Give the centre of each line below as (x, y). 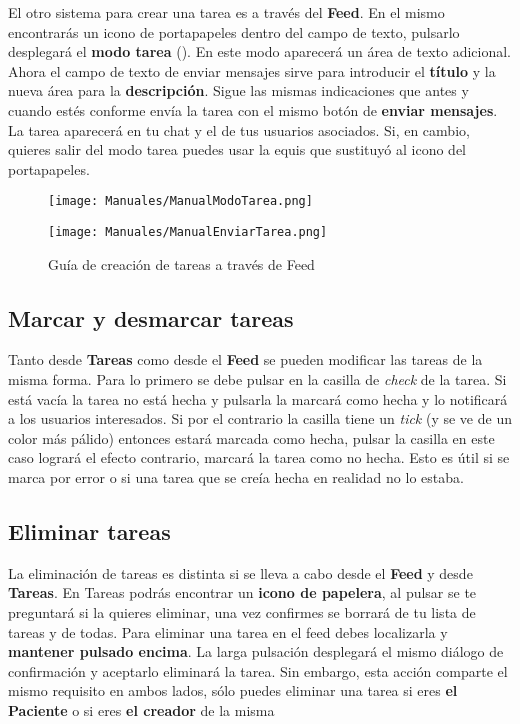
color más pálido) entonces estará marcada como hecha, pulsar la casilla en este (251, 437)
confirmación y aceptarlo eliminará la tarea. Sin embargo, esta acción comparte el (258, 670)
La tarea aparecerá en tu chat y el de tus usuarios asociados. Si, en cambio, (239, 129)
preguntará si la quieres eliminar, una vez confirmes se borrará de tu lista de (242, 612)
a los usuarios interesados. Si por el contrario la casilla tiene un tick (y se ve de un (260, 418)
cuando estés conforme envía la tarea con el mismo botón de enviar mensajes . (253, 109)
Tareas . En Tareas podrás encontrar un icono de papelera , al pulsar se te (242, 592)
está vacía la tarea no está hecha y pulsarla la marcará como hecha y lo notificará (258, 398)
